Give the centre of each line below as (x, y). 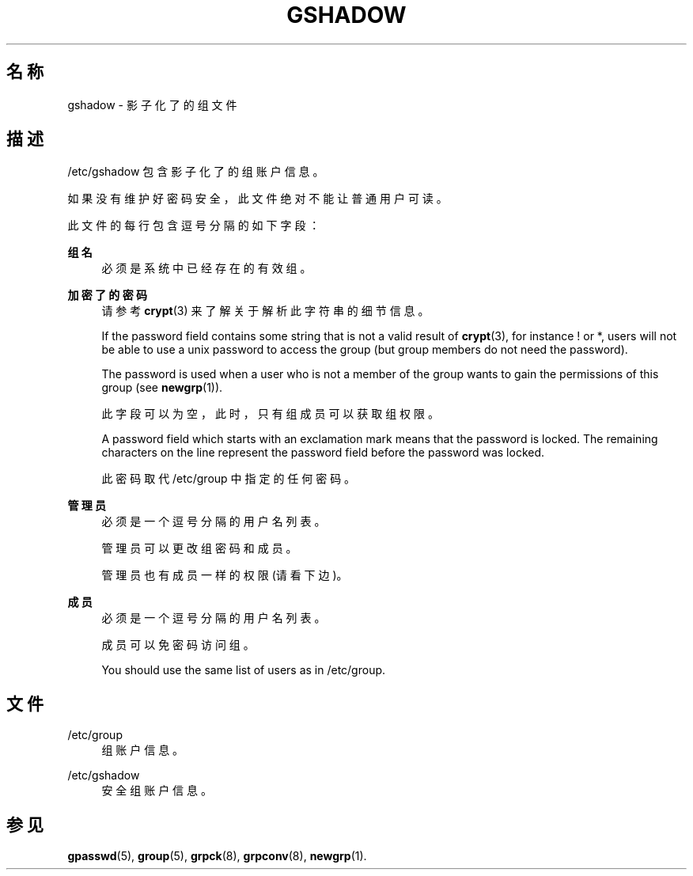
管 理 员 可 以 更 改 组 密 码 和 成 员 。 (199, 548)
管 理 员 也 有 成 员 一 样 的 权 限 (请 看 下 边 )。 (225, 575)
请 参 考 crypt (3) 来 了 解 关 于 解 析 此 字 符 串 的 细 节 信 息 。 (265, 311)
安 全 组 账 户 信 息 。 (157, 791)
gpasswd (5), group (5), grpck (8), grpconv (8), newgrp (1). (217, 856)
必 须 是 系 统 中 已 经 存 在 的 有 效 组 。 (206, 268)
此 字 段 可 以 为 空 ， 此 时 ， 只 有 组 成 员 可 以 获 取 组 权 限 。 (270, 414)
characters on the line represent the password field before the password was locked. (323, 453)
